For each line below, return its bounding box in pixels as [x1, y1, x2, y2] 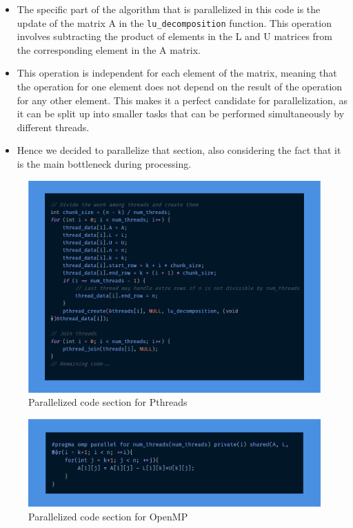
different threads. [17, 119, 90, 134]
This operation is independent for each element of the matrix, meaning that [17, 66, 337, 80]
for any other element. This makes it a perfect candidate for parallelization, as [17, 92, 347, 107]
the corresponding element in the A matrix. [17, 42, 201, 57]
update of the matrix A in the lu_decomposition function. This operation [17, 15, 332, 30]
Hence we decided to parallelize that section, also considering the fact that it [17, 143, 341, 157]
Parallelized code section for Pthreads [28, 395, 188, 409]
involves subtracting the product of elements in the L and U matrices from [17, 29, 332, 43]
